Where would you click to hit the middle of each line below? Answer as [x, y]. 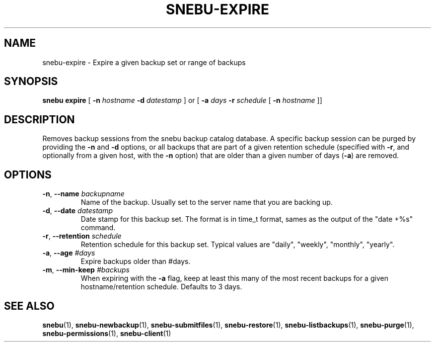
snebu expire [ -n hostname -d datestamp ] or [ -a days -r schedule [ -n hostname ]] [182, 100]
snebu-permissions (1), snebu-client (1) [107, 333]
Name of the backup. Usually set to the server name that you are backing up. [207, 202]
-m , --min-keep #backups [86, 270]
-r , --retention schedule [82, 236]
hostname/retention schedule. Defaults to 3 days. [161, 287]
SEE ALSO [29, 306]
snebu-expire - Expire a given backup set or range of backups [144, 62]
